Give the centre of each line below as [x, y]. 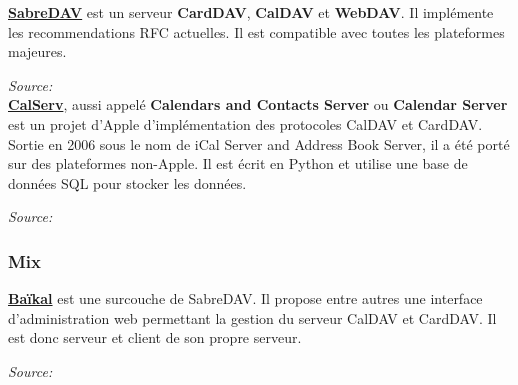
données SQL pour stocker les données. [127, 182]
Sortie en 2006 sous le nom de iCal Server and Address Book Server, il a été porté [259, 143]
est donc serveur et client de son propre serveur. [155, 337]
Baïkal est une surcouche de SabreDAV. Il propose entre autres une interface [245, 298]
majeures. [37, 51]
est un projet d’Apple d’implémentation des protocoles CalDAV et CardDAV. [245, 123]
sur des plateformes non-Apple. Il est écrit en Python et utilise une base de [238, 163]
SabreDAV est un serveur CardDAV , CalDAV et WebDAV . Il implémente [251, 12]
